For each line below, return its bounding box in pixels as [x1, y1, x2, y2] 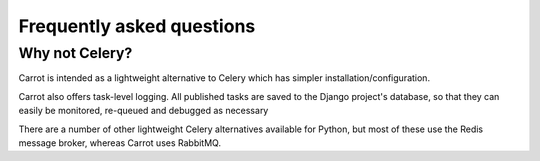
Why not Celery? [18, 44, 133, 62]
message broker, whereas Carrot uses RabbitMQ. [18, 136, 222, 149]
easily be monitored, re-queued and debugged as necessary [18, 105, 269, 117]
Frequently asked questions [18, 15, 256, 37]
